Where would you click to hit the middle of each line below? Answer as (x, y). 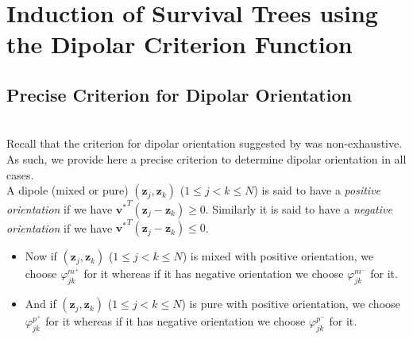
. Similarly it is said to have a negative (299, 208)
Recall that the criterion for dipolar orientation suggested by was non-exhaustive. (205, 143)
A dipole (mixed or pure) (68, 190)
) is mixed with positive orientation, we (278, 256)
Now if (41, 256)
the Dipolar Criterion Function (179, 44)
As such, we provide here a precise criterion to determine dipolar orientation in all (206, 158)
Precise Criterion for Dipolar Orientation (179, 94)
